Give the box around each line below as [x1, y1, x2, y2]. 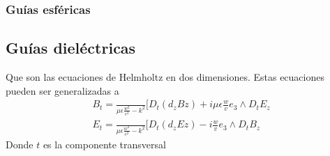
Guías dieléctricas [6, 37, 136, 58]
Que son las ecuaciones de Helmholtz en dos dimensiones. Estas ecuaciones [6, 70, 324, 84]
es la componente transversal [43, 136, 166, 151]
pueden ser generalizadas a [6, 83, 119, 97]
